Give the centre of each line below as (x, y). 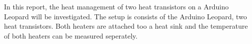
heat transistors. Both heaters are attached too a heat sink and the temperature (126, 26)
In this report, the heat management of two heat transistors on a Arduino (117, 6)
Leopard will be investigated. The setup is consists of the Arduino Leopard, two (126, 16)
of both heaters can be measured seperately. (71, 35)
